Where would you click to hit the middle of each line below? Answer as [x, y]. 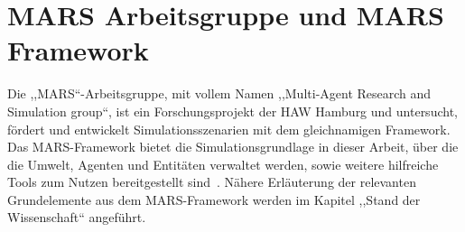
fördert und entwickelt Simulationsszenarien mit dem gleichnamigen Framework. [229, 129]
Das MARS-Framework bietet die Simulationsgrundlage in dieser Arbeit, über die [233, 147]
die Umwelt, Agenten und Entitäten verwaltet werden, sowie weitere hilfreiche [223, 164]
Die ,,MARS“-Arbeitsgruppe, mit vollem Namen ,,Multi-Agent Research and [219, 93]
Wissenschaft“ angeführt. [77, 217]
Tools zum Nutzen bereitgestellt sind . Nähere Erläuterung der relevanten [212, 182]
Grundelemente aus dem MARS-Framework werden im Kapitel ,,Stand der [214, 199]
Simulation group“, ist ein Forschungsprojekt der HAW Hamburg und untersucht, [232, 111]
